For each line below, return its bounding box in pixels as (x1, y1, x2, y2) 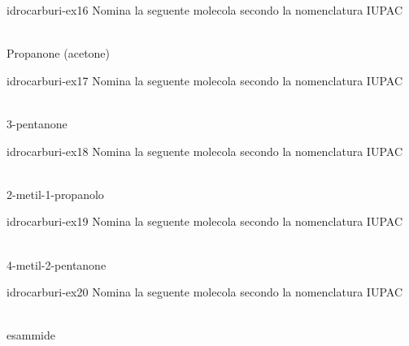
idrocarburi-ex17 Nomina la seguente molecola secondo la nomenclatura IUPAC (7, 71, 403, 89)
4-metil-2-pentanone (7, 256, 107, 273)
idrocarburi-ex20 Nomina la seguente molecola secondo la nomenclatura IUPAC (7, 283, 403, 301)
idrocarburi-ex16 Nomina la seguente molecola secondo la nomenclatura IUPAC (7, 2, 403, 18)
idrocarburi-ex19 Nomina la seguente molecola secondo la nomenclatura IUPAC (7, 213, 403, 230)
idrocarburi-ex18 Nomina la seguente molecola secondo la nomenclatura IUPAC (7, 142, 403, 159)
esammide (7, 327, 55, 344)
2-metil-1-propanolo (7, 185, 104, 202)
